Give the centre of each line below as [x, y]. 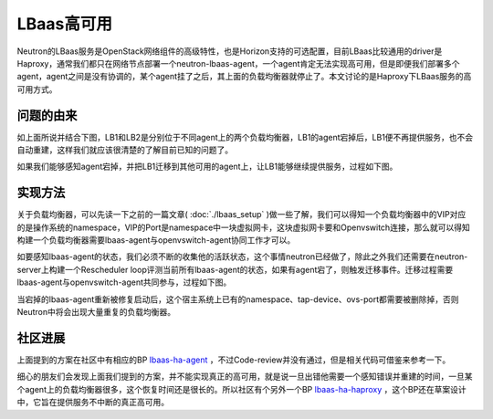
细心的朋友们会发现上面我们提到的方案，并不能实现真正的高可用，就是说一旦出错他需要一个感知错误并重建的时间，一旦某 [245, 377]
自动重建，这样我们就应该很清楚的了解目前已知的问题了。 [125, 150]
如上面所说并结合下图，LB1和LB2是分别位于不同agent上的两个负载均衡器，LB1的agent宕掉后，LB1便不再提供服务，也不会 [245, 137]
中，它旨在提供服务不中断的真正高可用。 [93, 403]
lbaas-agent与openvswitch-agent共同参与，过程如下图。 [124, 282]
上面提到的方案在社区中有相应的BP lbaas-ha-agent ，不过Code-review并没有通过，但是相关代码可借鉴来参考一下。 [234, 360]
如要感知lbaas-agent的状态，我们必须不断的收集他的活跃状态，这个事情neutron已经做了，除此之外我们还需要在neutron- [242, 257]
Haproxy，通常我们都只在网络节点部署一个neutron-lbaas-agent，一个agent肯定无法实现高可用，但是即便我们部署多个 [238, 63]
